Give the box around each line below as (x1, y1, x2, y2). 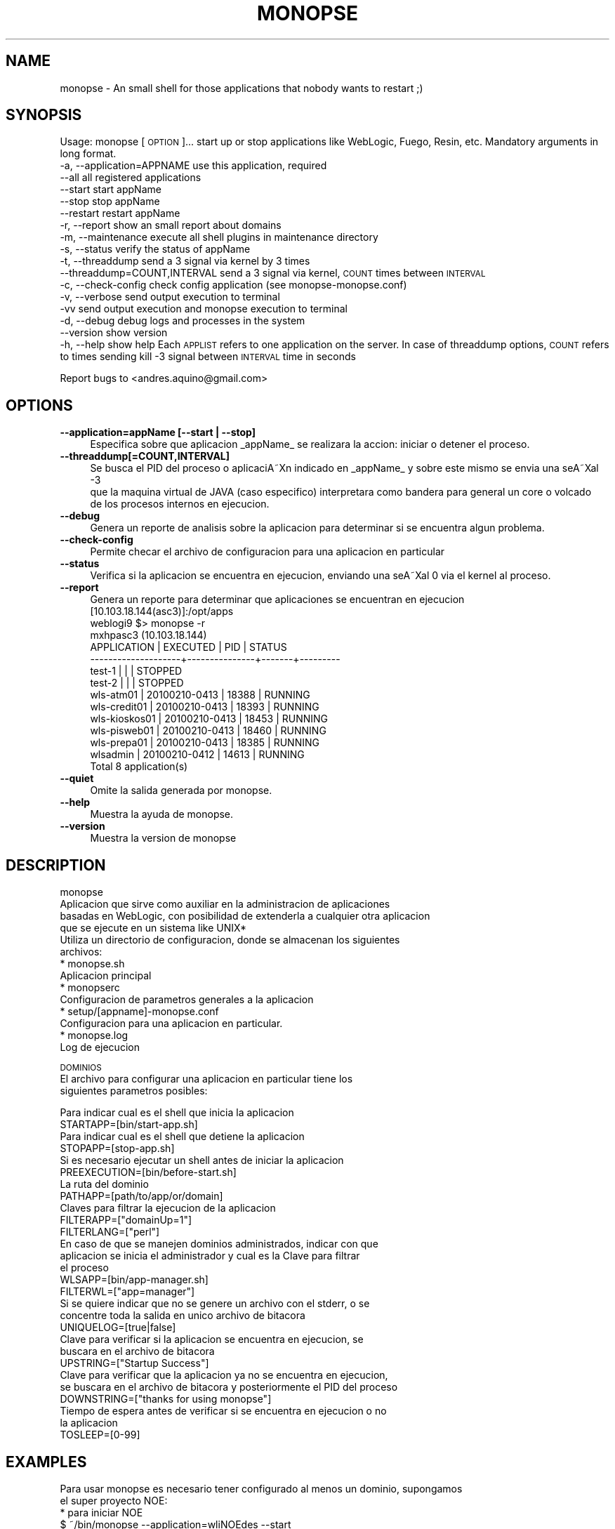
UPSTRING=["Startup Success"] (60, 1357, 209, 1370)
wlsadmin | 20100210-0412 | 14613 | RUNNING (90, 748, 305, 761)
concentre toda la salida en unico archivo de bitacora (60, 1309, 305, 1322)
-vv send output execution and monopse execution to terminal (60, 303, 348, 315)
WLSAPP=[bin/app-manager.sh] (60, 1273, 209, 1286)
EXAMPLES (6, 1452, 87, 1471)
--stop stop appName (60, 195, 160, 208)
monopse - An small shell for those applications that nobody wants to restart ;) (60, 81, 423, 94)
